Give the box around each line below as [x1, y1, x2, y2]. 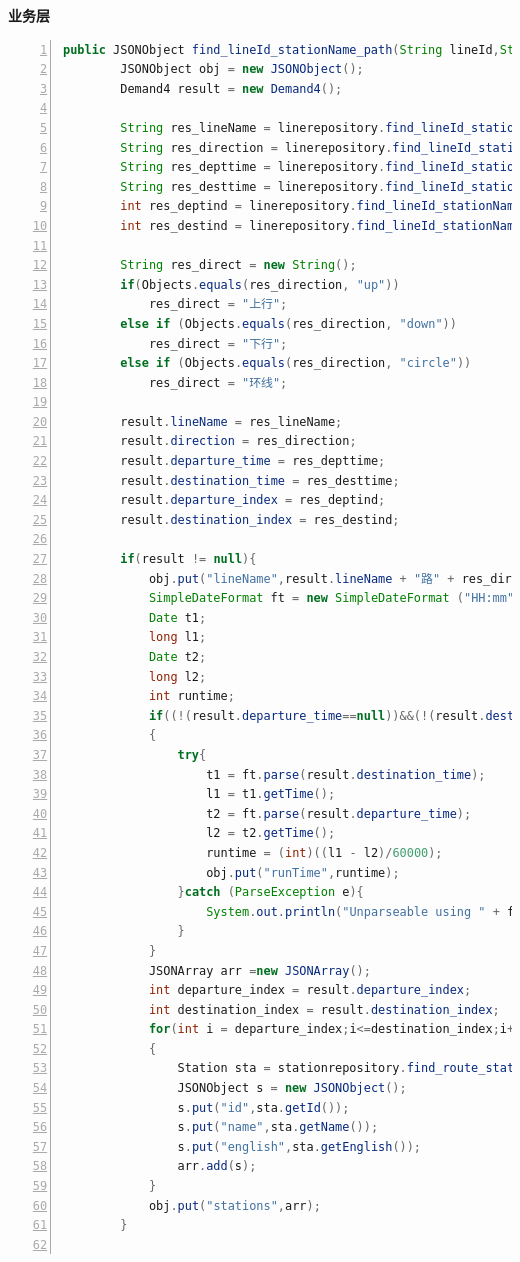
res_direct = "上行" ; [148, 297, 288, 312]
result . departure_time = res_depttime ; [120, 454, 386, 469]
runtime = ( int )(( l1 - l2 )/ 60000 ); [206, 845, 443, 860]
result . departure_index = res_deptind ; [120, 493, 386, 508]
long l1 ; [148, 630, 207, 645]
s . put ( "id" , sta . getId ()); [177, 1100, 350, 1115]
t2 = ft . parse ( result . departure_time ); [206, 806, 472, 821]
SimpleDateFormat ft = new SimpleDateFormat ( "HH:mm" [148, 591, 515, 606]
